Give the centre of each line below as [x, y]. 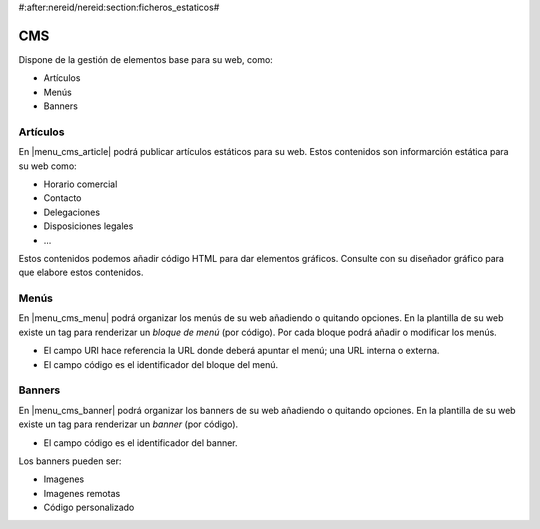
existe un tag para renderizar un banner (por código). [128, 424]
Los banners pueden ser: [70, 461]
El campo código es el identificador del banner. [141, 442]
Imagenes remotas [82, 493]
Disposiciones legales [88, 226]
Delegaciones [71, 212]
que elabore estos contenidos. [81, 272]
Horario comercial [80, 184]
